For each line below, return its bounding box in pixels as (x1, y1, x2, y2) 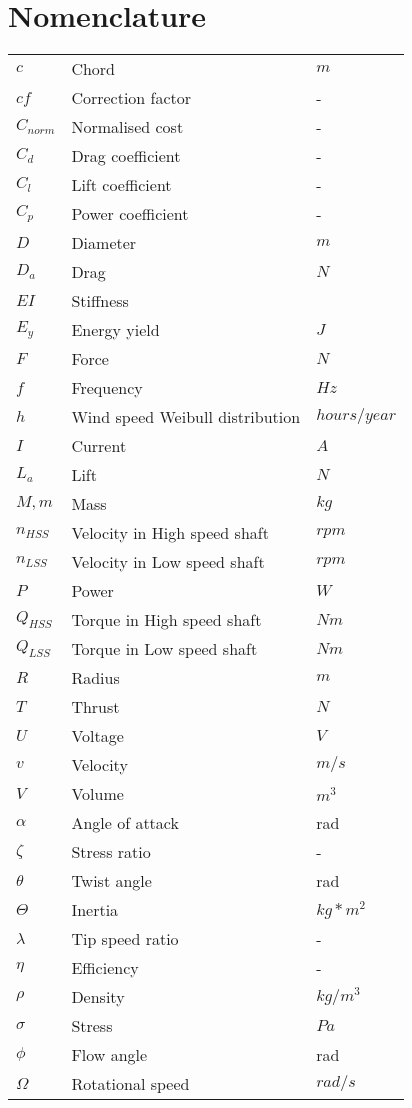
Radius (71, 666, 120, 690)
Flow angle (71, 1043, 148, 1067)
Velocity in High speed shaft (71, 521, 269, 545)
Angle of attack (71, 811, 179, 835)
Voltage (71, 724, 124, 748)
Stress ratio (71, 840, 151, 864)
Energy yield (71, 318, 160, 342)
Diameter (71, 231, 137, 255)
